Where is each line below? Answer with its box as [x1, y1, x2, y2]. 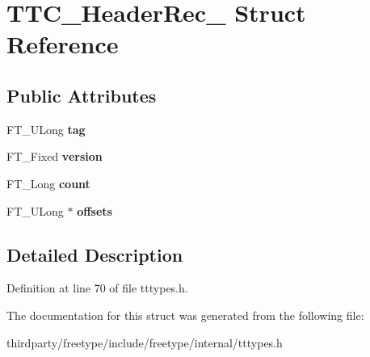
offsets [77, 202, 112, 219]
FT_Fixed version [6, 148, 103, 165]
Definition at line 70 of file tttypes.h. [6, 279, 188, 296]
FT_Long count [6, 174, 90, 191]
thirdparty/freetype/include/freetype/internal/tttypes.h [6, 334, 283, 351]
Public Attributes [6, 82, 157, 107]
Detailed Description [6, 241, 183, 267]
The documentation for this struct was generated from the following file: [6, 306, 364, 323]
